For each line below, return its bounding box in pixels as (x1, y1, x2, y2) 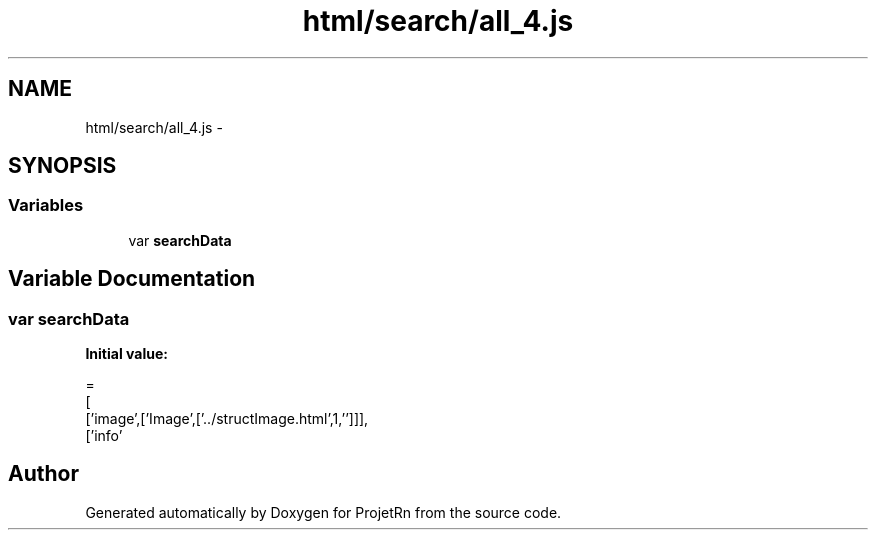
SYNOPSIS (8, 153, 117, 179)
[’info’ (85, 427, 123, 445)
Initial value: (85, 345, 168, 363)
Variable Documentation (8, 266, 256, 292)
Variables (8, 195, 84, 216)
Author (8, 461, 79, 487)
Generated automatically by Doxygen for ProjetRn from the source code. (85, 503, 562, 521)
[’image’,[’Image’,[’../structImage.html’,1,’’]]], (85, 410, 369, 428)
